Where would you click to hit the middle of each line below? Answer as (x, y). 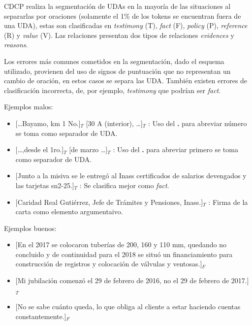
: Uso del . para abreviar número (198, 123)
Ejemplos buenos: (30, 228)
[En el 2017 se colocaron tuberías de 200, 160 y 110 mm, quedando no (121, 244)
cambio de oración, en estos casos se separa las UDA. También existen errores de (126, 81)
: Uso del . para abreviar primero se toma (175, 149)
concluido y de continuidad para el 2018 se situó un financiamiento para (124, 254)
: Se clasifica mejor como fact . (124, 185)
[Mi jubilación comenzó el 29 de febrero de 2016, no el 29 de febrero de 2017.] (132, 280)
